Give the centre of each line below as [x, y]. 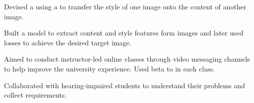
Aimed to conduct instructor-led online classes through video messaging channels [127, 59]
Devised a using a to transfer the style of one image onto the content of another [125, 6]
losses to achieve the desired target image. [68, 42]
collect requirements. [35, 95]
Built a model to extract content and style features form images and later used [124, 33]
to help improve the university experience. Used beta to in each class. [110, 68]
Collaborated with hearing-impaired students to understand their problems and [125, 85]
